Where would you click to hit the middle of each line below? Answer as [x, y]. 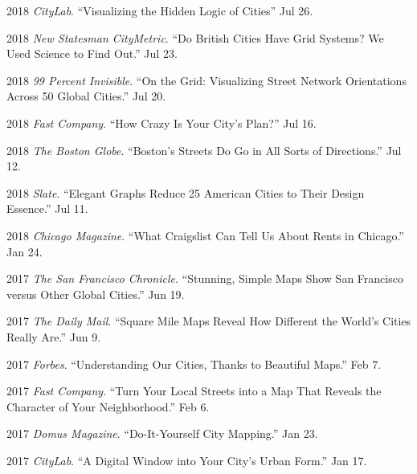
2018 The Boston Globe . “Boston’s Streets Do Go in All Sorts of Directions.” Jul [204, 150]
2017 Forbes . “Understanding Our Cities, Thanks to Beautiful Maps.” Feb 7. [194, 364]
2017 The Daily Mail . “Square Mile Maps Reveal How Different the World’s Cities [209, 321]
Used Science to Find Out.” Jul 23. [92, 53]
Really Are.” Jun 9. [54, 336]
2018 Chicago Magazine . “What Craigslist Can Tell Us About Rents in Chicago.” [205, 235]
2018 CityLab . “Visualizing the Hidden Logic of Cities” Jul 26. [160, 10]
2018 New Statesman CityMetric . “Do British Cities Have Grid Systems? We [195, 37]
